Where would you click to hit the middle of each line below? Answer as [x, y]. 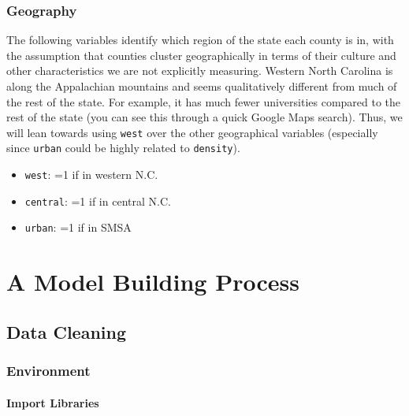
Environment [48, 371]
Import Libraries [53, 402]
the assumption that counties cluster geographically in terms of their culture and [201, 55]
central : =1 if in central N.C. [98, 201]
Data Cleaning [66, 331]
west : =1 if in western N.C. [91, 175]
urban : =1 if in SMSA [78, 227]
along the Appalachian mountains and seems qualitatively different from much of [202, 86]
